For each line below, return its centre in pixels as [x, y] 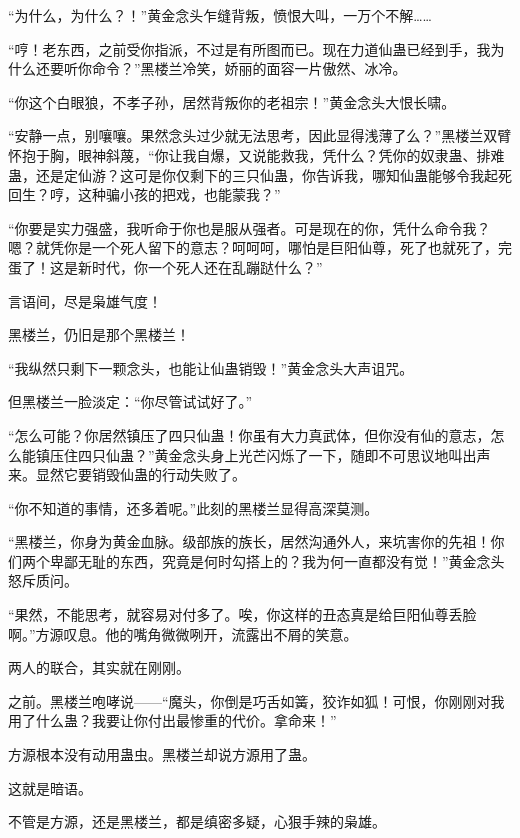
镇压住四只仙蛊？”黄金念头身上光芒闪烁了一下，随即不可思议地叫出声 [263, 454]
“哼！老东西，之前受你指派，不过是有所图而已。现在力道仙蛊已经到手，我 [249, 48]
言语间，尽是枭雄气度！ [85, 300]
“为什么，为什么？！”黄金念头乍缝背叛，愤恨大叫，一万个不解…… [220, 15]
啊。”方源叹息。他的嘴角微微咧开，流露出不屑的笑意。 [183, 633]
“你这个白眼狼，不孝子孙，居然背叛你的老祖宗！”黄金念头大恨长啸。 [232, 101]
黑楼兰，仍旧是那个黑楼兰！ [99, 334]
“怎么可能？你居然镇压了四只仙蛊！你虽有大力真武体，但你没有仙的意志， [249, 434]
